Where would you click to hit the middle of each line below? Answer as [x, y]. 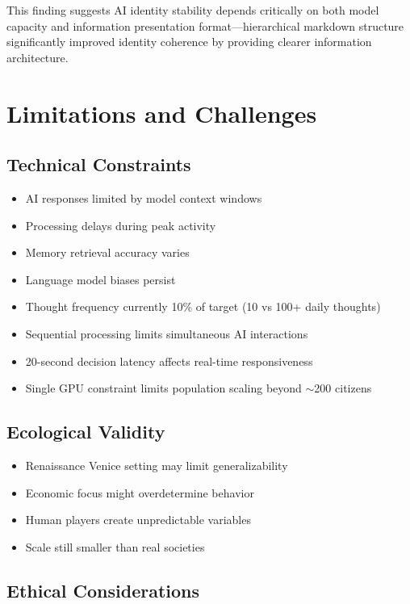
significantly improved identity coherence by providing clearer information [189, 42]
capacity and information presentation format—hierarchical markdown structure [205, 25]
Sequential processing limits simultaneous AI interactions [167, 333]
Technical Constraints [99, 164]
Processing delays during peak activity [121, 225]
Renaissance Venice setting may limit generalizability [157, 465]
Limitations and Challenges [162, 113]
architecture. [38, 57]
